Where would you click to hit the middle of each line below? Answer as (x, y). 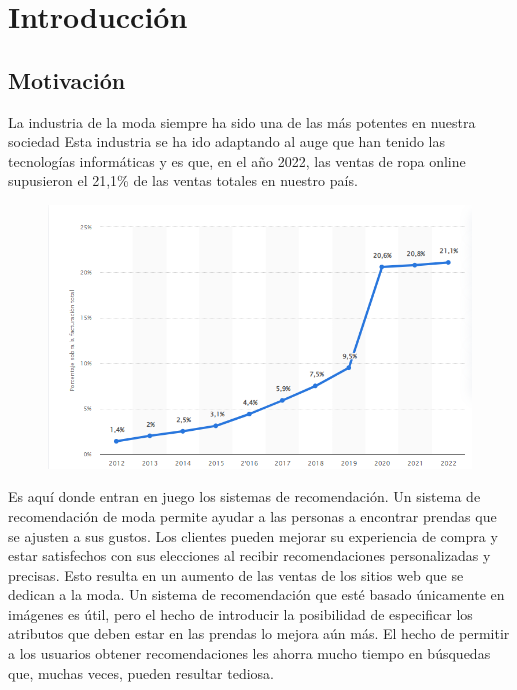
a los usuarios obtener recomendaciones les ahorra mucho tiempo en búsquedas (249, 653)
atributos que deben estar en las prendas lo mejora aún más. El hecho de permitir (259, 633)
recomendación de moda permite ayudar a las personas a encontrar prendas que (252, 515)
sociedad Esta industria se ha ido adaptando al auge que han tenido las (226, 141)
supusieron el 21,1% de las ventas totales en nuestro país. (183, 180)
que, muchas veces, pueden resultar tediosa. (141, 672)
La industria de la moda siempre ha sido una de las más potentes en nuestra (242, 121)
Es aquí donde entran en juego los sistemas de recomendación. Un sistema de (244, 496)
